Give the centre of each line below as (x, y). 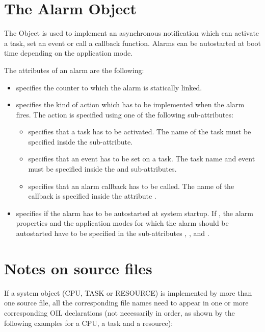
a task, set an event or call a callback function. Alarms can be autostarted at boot (133, 43)
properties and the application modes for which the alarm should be (122, 223)
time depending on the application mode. (69, 53)
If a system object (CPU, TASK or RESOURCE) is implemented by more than (128, 292)
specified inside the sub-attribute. (81, 141)
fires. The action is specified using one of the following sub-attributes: (125, 114)
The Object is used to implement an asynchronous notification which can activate (132, 33)
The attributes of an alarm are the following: (74, 70)
